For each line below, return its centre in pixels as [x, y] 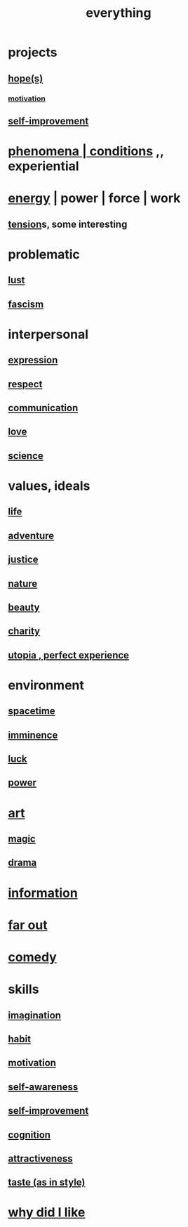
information [43, 893]
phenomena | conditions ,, [86, 151]
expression [33, 360]
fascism [26, 304]
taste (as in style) [47, 1182]
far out [28, 925]
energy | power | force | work [94, 199]
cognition [29, 1135]
